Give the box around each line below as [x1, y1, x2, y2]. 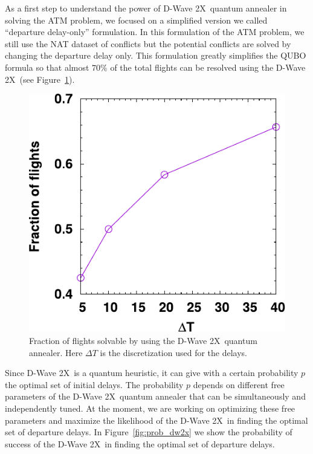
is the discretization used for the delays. [100, 346, 247, 358]
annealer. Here [29, 346, 83, 358]
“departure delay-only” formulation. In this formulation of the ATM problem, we [5, 25, 305, 38]
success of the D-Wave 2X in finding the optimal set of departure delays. [5, 437, 275, 450]
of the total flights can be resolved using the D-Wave [110, 60, 306, 73]
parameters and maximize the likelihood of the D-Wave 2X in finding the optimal [5, 413, 308, 426]
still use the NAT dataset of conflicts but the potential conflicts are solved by [5, 37, 291, 50]
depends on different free [193, 378, 285, 391]
